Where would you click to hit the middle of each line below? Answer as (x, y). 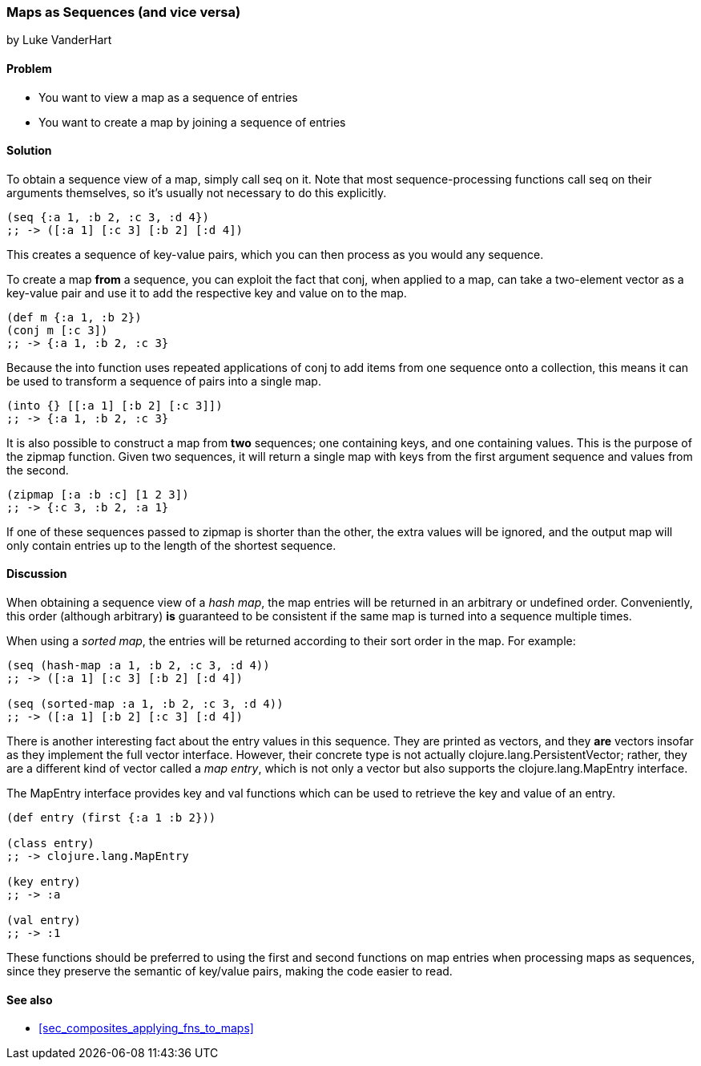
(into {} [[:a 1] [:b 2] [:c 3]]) (115, 405)
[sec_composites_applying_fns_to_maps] (146, 1028)
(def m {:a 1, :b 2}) (74, 317)
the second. (38, 470)
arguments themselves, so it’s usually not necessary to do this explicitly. (197, 192)
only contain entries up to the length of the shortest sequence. (171, 545)
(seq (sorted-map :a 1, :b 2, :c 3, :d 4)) (145, 704)
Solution (29, 151)
